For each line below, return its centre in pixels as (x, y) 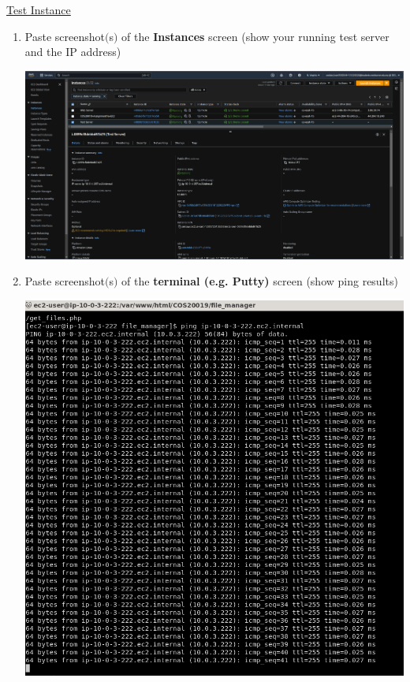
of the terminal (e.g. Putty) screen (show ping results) (260, 281)
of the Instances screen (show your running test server (255, 36)
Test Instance (39, 9)
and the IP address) (73, 52)
